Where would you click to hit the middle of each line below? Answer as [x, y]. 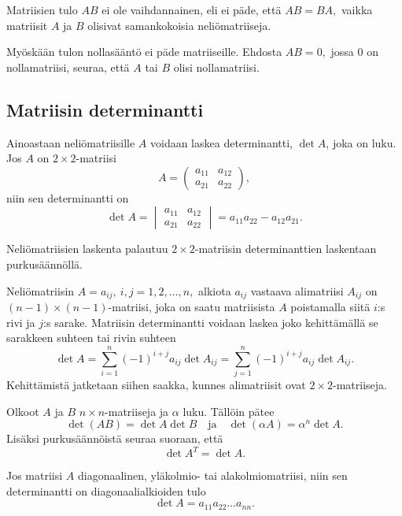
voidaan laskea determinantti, [221, 142]
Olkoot [23, 411]
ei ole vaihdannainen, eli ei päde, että [192, 9]
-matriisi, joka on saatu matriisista [192, 306]
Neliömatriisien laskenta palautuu [87, 249]
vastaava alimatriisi [297, 290]
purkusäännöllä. [44, 264]
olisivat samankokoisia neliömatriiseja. [179, 25]
